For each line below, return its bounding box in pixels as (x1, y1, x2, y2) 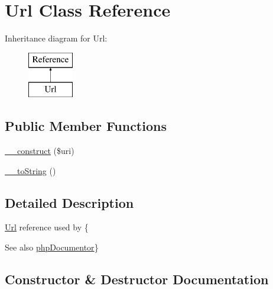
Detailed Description (5, 193, 134, 211)
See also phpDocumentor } (5, 241, 99, 253)
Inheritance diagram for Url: (5, 32, 108, 44)
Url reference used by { (5, 221, 89, 233)
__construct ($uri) (5, 144, 74, 157)
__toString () (5, 164, 56, 176)
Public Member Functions (5, 117, 167, 135)
